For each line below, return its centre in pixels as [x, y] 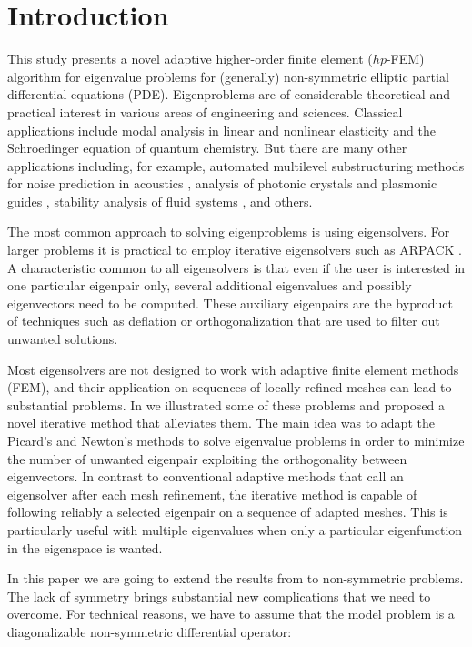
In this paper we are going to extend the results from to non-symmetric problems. [236, 578]
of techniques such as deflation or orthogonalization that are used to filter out [224, 321]
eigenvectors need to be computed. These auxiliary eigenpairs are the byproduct [231, 303]
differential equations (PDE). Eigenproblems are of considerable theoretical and [229, 94]
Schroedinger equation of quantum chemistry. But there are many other [207, 148]
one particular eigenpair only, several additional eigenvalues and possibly [210, 285]
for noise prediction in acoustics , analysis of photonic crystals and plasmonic [222, 183]
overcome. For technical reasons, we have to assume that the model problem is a [231, 614]
